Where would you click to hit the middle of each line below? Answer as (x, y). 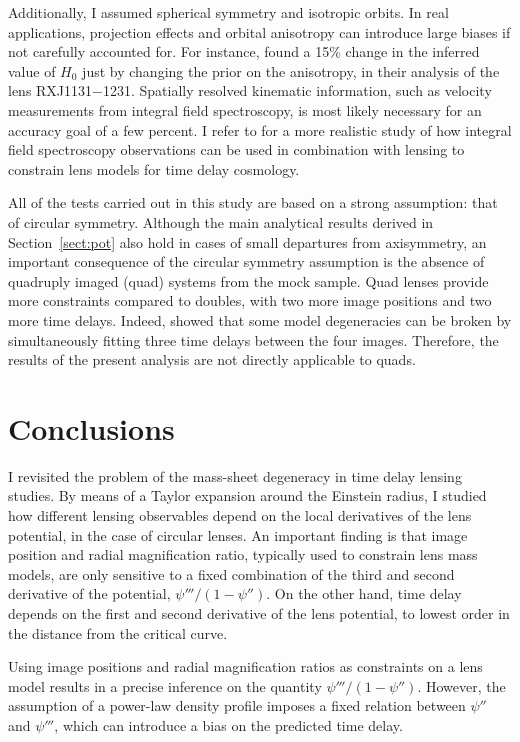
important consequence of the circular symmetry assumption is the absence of (246, 261)
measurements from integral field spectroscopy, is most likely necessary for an (245, 109)
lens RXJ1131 (50, 90)
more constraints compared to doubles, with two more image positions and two (250, 300)
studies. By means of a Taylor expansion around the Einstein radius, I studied (247, 495)
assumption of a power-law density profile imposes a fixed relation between (237, 705)
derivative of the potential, (89, 593)
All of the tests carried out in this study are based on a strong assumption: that (253, 202)
